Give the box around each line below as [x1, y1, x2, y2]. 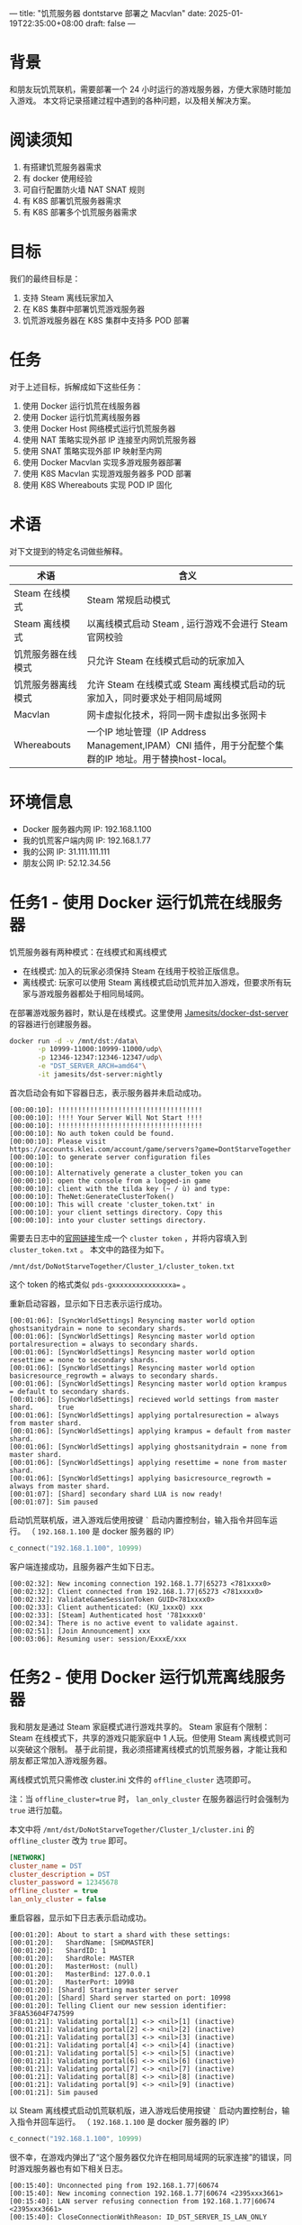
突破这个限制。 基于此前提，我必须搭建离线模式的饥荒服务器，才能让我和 [16, 1744, 288, 1754]
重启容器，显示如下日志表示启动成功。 [9, 1912, 151, 1923]
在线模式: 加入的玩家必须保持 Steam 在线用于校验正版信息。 [22, 966, 244, 976]
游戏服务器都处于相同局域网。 [38, 988, 149, 999]
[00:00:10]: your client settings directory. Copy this [9, 1207, 223, 1217]
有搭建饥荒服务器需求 [22, 161, 102, 172]
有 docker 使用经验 [22, 172, 93, 183]
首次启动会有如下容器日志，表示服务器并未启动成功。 [9, 1087, 207, 1098]
